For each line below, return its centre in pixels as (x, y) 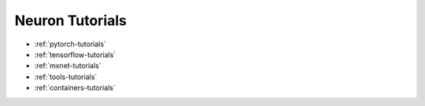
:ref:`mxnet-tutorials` (68, 66)
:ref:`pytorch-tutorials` (70, 44)
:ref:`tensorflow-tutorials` (75, 54)
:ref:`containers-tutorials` (75, 88)
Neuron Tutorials (71, 20)
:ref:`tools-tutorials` (66, 77)
